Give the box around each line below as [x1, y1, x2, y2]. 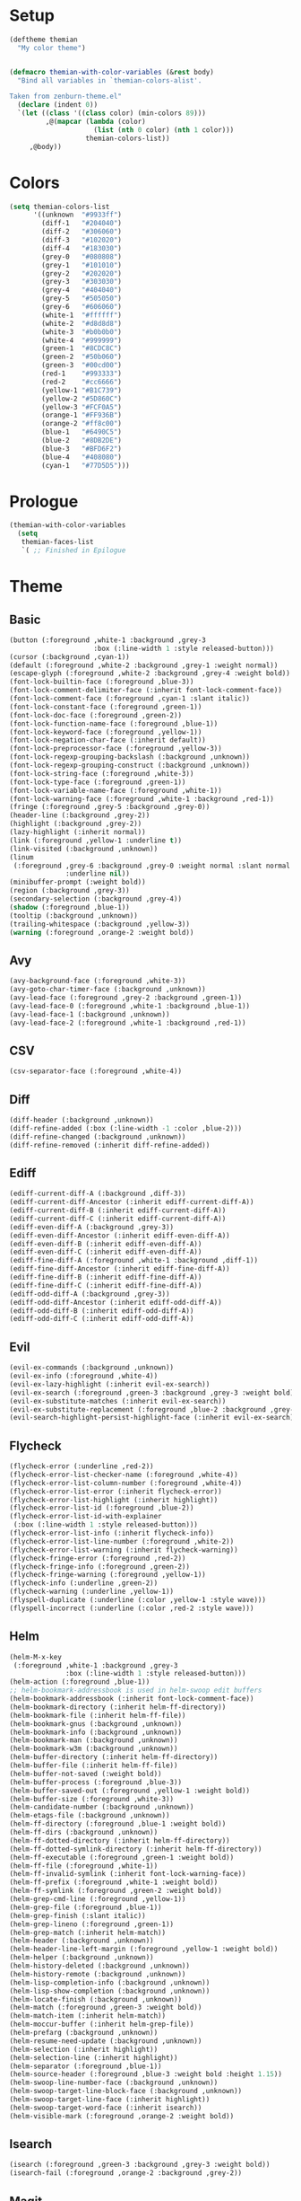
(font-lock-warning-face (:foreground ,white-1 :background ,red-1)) [9, 794, 275, 804]
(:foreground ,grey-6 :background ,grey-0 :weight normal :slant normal [13, 861, 291, 870]
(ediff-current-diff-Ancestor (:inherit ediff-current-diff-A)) [9, 1198, 254, 1207]
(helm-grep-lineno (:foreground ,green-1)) [9, 1919, 175, 1929]
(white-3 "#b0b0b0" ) [41, 327, 123, 337]
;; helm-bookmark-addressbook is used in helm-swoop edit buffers [9, 1686, 262, 1695]
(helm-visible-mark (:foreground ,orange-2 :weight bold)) [9, 2111, 235, 2120]
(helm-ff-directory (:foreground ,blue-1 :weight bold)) [9, 1819, 227, 1828]
